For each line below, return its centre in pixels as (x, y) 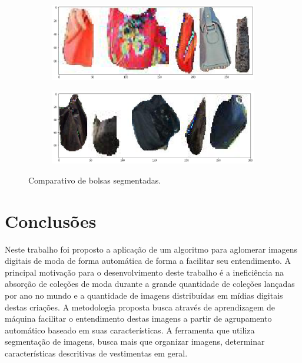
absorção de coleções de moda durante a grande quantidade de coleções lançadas (150, 284)
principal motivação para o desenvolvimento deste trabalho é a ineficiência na (144, 272)
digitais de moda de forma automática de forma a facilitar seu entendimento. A (148, 261)
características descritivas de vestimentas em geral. (96, 353)
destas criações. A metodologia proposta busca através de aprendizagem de (140, 307)
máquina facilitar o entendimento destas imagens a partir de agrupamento (138, 318)
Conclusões (51, 220)
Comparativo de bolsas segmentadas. (95, 180)
